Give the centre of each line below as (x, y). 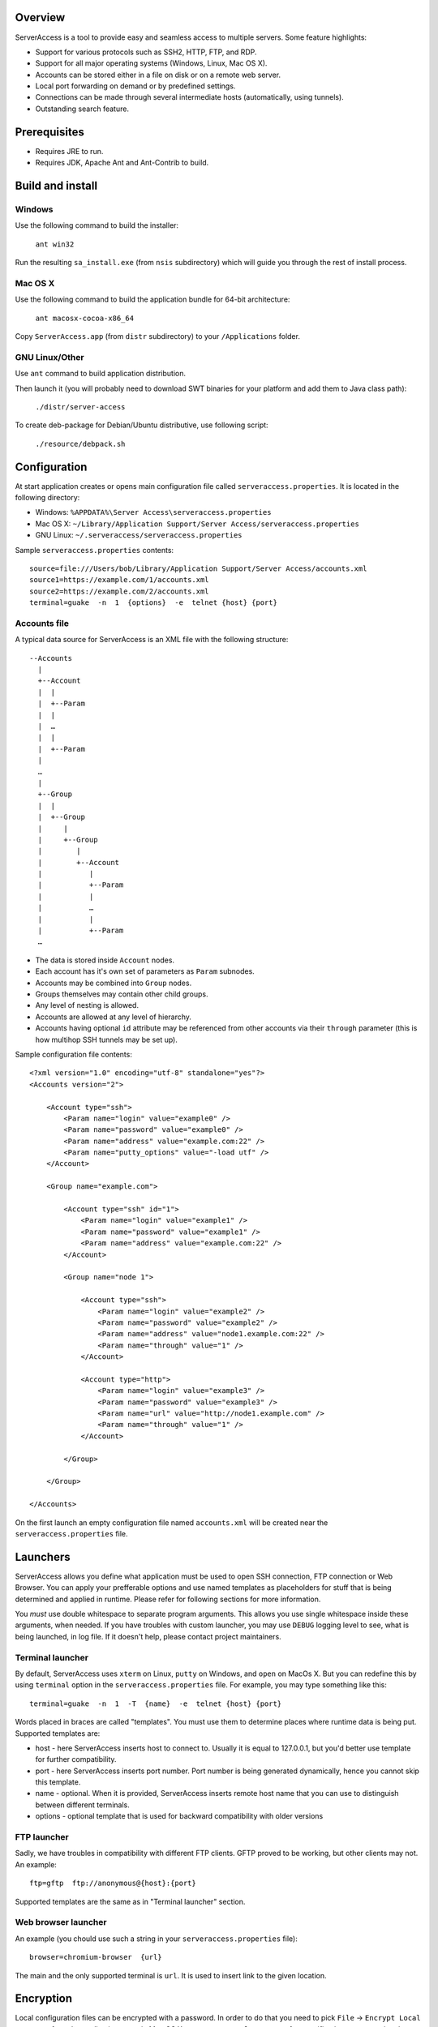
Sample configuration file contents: (74, 1054)
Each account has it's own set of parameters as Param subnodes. (145, 971)
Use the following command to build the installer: (97, 225)
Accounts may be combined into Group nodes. (114, 983)
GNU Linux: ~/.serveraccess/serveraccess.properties (139, 535)
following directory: (47, 498)
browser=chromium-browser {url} (96, 1957)
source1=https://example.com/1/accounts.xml (120, 580)
